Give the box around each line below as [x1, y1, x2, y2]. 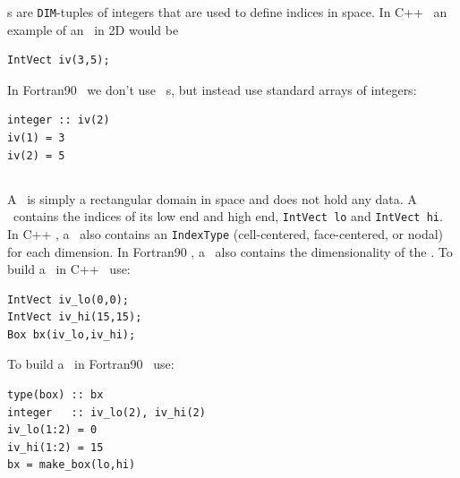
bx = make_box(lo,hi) [7, 458, 136, 472]
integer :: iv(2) [7, 114, 110, 127]
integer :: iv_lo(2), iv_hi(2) [7, 405, 206, 419]
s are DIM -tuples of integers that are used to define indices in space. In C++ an [7, 3, 447, 21]
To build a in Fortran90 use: [7, 354, 175, 373]
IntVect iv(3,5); [7, 54, 110, 67]
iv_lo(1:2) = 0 [7, 423, 98, 437]
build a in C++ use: [7, 260, 131, 278]
